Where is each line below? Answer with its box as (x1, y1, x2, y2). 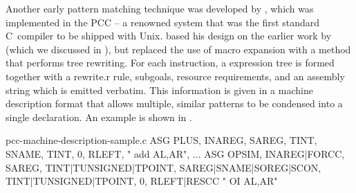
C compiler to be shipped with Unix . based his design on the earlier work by (6, 28, 332, 43)
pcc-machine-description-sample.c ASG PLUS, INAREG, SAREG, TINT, (6, 133, 317, 147)
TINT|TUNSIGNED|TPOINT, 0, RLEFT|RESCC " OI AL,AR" (6, 174, 278, 188)
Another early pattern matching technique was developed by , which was (6, 1, 314, 15)
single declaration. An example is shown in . (6, 109, 192, 124)
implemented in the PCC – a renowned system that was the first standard (6, 15, 320, 29)
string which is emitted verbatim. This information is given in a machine (6, 82, 313, 97)
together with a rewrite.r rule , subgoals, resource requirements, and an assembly (6, 68, 345, 83)
